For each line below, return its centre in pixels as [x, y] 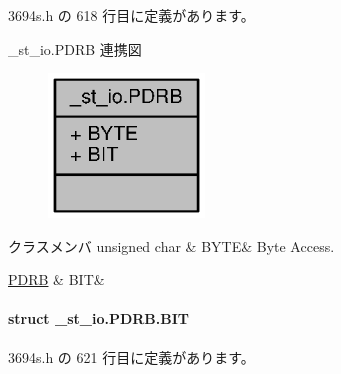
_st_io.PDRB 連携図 [75, 48]
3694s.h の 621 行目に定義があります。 [131, 356]
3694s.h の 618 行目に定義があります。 [131, 15]
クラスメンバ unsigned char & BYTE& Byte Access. [171, 245]
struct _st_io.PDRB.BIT [99, 318]
